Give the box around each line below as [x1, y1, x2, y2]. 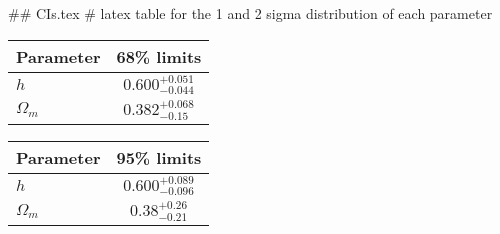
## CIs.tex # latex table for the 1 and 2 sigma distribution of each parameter [8, 3, 493, 23]
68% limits [116, 44, 202, 68]
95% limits [116, 145, 202, 169]
